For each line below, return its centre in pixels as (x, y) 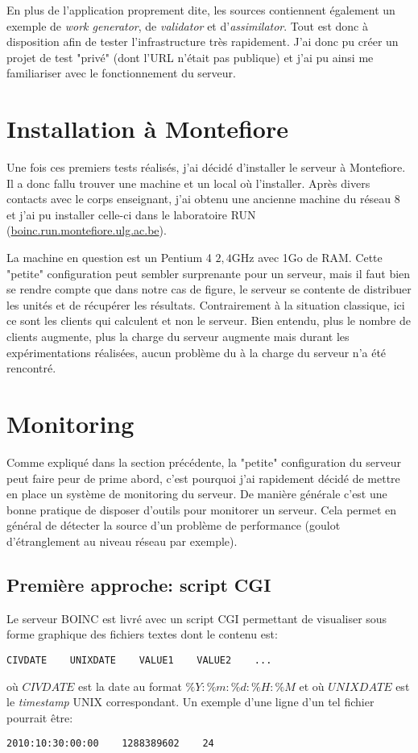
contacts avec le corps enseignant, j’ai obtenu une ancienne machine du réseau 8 (203, 199)
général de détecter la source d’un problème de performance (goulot (174, 525)
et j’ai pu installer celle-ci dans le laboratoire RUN (131, 214)
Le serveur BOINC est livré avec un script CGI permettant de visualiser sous (197, 618)
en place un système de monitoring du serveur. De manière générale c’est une (197, 494)
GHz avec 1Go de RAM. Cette (307, 258)
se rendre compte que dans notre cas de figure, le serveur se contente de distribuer (209, 289)
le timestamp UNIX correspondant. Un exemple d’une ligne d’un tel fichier (190, 702)
